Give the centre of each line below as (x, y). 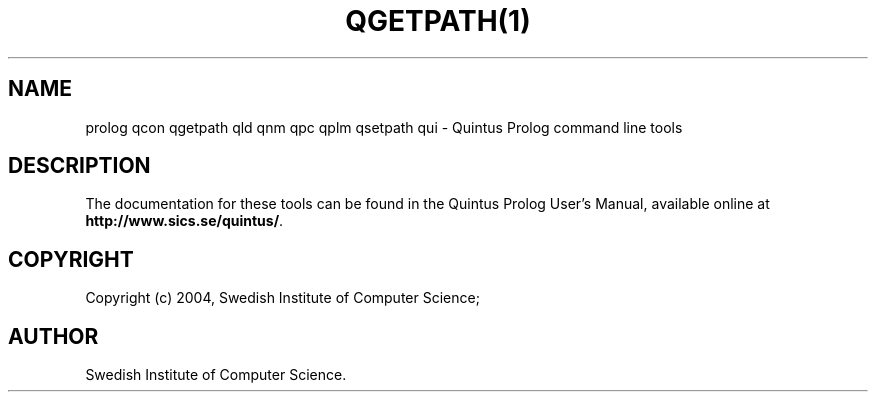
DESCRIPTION (79, 166)
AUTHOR (53, 336)
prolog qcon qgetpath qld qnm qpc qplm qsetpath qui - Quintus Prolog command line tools (384, 127)
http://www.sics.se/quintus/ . (184, 221)
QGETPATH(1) (438, 21)
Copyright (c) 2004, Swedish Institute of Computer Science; (282, 298)
